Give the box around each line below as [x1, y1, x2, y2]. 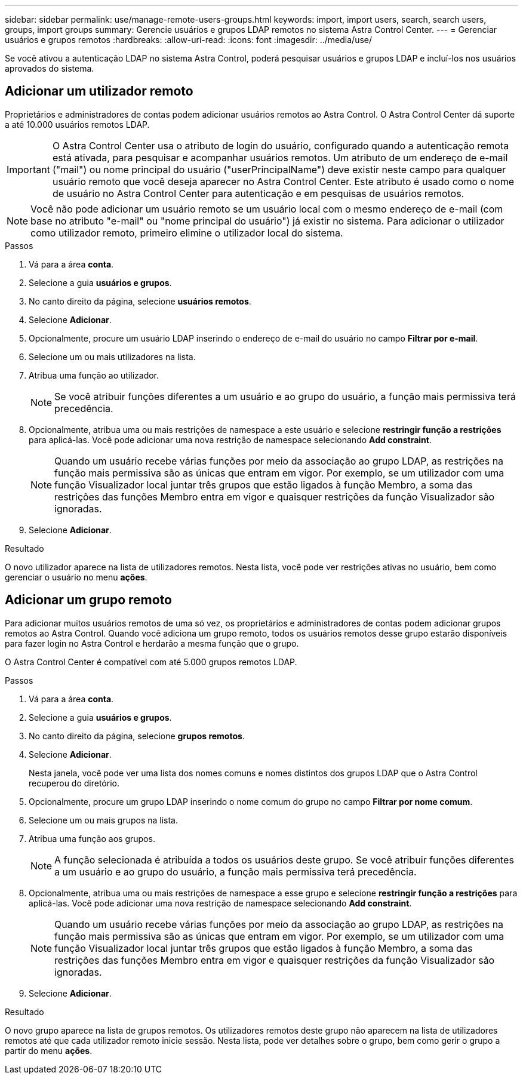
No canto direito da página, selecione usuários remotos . [29, 296, 251, 306]
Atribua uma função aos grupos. [29, 833, 155, 844]
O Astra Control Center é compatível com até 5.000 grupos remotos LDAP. [5, 656, 297, 667]
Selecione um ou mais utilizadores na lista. [29, 351, 196, 362]
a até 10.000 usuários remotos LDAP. [5, 119, 150, 130]
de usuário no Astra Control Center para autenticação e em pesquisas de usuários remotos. [52, 187, 464, 199]
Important [7, 163, 50, 176]
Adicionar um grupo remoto [5, 592, 172, 608]
